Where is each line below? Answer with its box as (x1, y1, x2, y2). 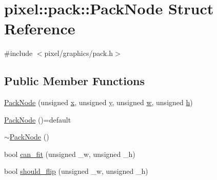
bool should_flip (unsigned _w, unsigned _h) (4, 166, 148, 176)
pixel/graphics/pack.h (44, 48, 113, 58)
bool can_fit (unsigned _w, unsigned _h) (4, 148, 135, 159)
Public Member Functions (4, 73, 145, 89)
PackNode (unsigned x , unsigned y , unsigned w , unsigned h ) (4, 97, 193, 108)
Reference (4, 18, 75, 39)
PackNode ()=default (4, 114, 71, 125)
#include (4, 48, 33, 58)
